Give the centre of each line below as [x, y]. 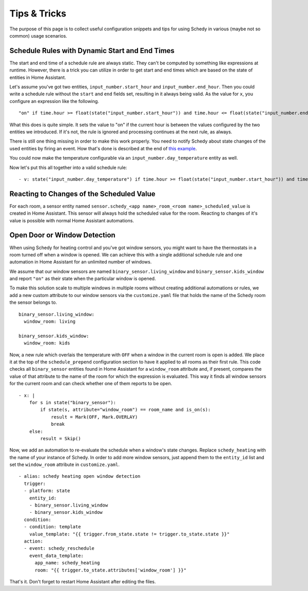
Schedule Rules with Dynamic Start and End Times [92, 51]
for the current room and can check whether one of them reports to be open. [91, 384]
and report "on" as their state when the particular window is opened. [83, 279]
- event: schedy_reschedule [59, 549]
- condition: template [52, 527]
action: [33, 541]
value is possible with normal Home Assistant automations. [72, 220]
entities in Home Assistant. [38, 77]
